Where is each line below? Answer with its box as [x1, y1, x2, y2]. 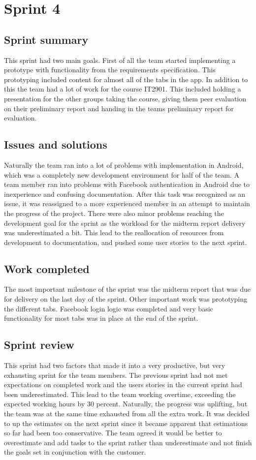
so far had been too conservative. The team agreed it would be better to [4, 428, 222, 438]
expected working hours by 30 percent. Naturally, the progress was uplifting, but [4, 399, 248, 409]
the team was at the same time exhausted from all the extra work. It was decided [4, 408, 250, 419]
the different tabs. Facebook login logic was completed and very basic [4, 303, 213, 313]
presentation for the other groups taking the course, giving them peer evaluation [4, 93, 247, 103]
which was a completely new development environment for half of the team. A [4, 169, 240, 180]
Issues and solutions [4, 137, 107, 152]
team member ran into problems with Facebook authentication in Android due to [4, 179, 250, 189]
